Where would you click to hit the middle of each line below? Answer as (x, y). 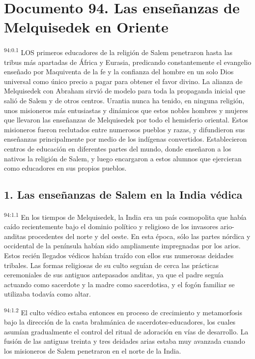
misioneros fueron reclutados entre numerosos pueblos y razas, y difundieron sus (125, 129)
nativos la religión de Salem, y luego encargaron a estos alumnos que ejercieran (123, 158)
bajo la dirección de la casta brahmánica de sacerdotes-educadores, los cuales (120, 322)
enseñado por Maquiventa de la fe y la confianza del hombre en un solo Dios (119, 72)
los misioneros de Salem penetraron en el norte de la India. (93, 350)
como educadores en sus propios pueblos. (65, 168)
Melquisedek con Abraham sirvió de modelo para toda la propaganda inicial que (125, 91)
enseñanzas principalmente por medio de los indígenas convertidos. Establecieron (126, 139)
